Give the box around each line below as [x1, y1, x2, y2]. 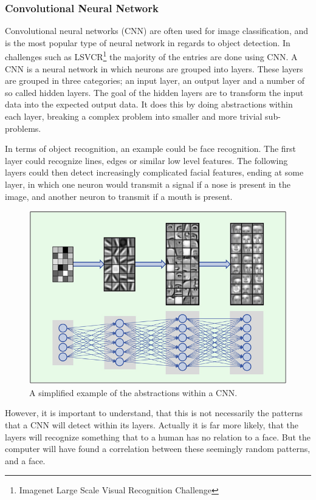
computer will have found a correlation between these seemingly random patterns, [5, 442, 311, 455]
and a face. [5, 454, 46, 467]
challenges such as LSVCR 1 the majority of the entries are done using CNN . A [5, 49, 298, 63]
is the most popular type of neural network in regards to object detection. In [5, 36, 290, 49]
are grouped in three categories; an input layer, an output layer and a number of [5, 74, 305, 87]
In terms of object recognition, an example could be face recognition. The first [5, 142, 297, 155]
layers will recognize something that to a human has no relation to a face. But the [5, 430, 311, 443]
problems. [5, 122, 41, 134]
